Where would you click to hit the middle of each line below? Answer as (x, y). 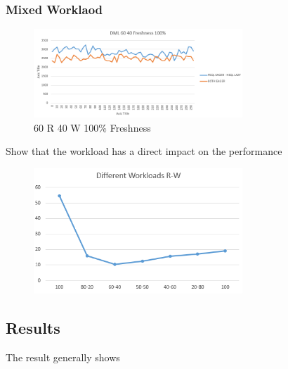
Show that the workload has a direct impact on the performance (144, 151)
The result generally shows (63, 357)
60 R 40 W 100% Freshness (92, 127)
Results (33, 327)
